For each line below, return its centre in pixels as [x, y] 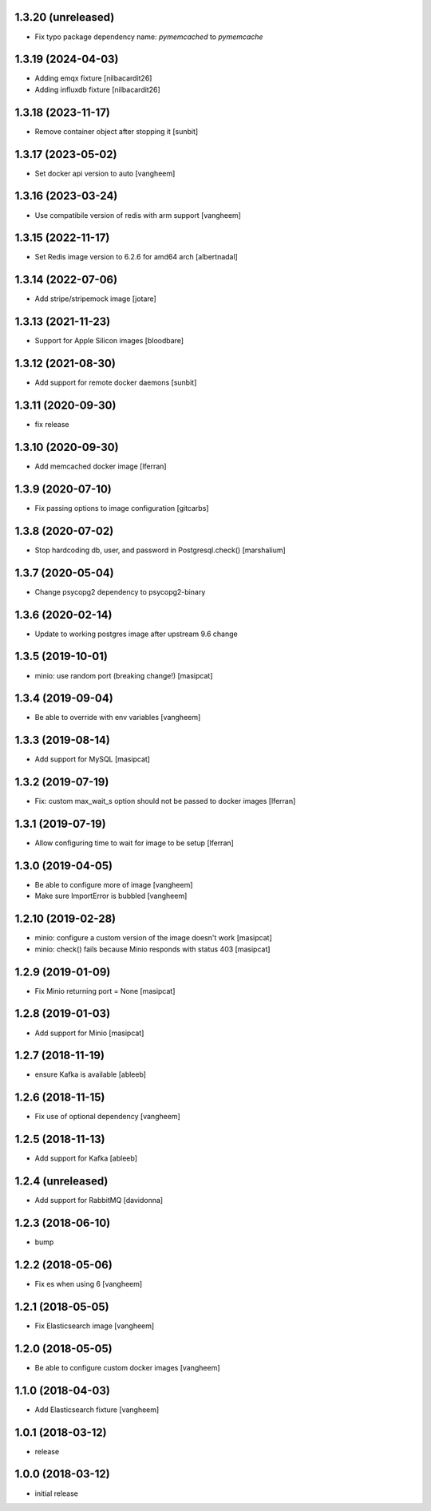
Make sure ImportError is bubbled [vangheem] [111, 896]
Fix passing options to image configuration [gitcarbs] [122, 508]
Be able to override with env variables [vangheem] [118, 718]
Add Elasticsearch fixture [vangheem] [97, 1410]
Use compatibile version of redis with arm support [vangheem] [138, 215]
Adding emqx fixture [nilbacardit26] [93, 78]
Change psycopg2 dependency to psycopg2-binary [120, 591]
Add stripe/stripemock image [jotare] [96, 299]
